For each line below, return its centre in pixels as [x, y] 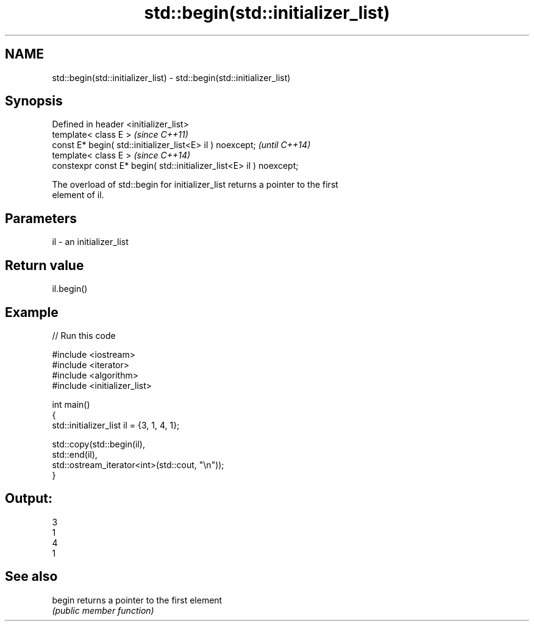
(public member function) [103, 610]
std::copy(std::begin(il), [99, 444]
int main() [71, 404]
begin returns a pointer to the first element [137, 600]
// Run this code [84, 335]
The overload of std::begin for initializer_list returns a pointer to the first [195, 185]
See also [31, 577]
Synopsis [34, 101]
